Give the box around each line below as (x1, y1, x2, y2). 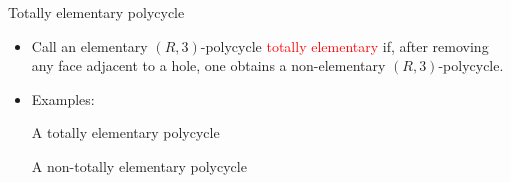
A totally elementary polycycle (31, 122, 220, 143)
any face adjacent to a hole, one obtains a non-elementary (31, 55, 386, 76)
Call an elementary (31, 35, 148, 56)
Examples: (31, 88, 95, 109)
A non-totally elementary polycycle (31, 155, 247, 176)
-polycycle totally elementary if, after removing (200, 35, 489, 56)
